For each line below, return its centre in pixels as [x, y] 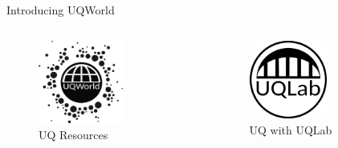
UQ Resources [73, 134]
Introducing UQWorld [61, 10]
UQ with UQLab [291, 129]
